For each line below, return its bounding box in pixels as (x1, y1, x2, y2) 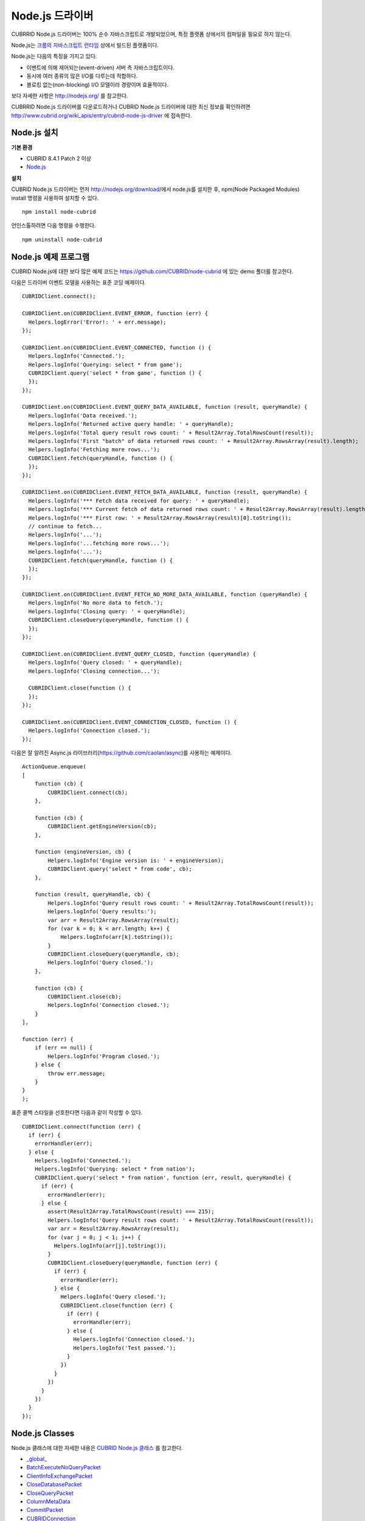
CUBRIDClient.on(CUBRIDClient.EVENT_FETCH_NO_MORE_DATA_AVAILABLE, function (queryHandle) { (22, 591, 308, 598)
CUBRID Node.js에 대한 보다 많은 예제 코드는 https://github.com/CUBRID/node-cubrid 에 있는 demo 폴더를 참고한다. (11, 268, 294, 275)
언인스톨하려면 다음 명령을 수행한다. (11, 222, 96, 229)
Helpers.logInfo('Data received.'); (28, 412, 138, 419)
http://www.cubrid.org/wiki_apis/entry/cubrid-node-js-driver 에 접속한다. (11, 111, 192, 119)
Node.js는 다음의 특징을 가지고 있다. (11, 52, 97, 60)
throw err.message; (47, 1070, 106, 1077)
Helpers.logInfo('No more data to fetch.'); (28, 599, 164, 607)
